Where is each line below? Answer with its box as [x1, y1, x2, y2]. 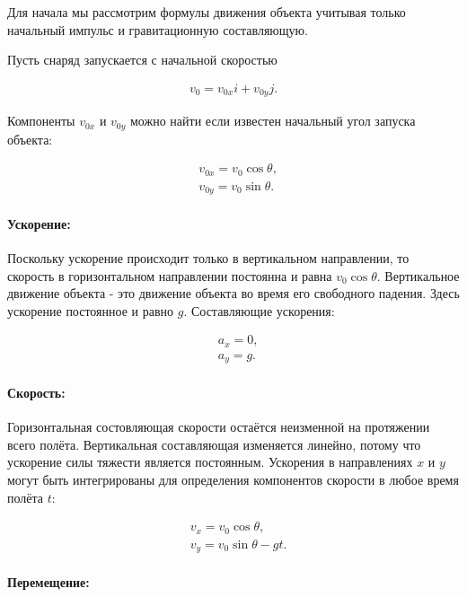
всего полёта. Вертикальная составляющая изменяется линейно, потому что [7, 435, 421, 453]
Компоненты [7, 111, 75, 130]
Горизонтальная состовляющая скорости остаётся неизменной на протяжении [7, 417, 430, 436]
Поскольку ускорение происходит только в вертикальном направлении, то [7, 249, 410, 268]
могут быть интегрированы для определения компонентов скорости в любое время [7, 470, 459, 488]
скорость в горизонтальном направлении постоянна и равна [7, 266, 332, 285]
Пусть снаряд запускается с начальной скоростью [7, 50, 278, 69]
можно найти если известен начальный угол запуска [130, 111, 416, 130]
